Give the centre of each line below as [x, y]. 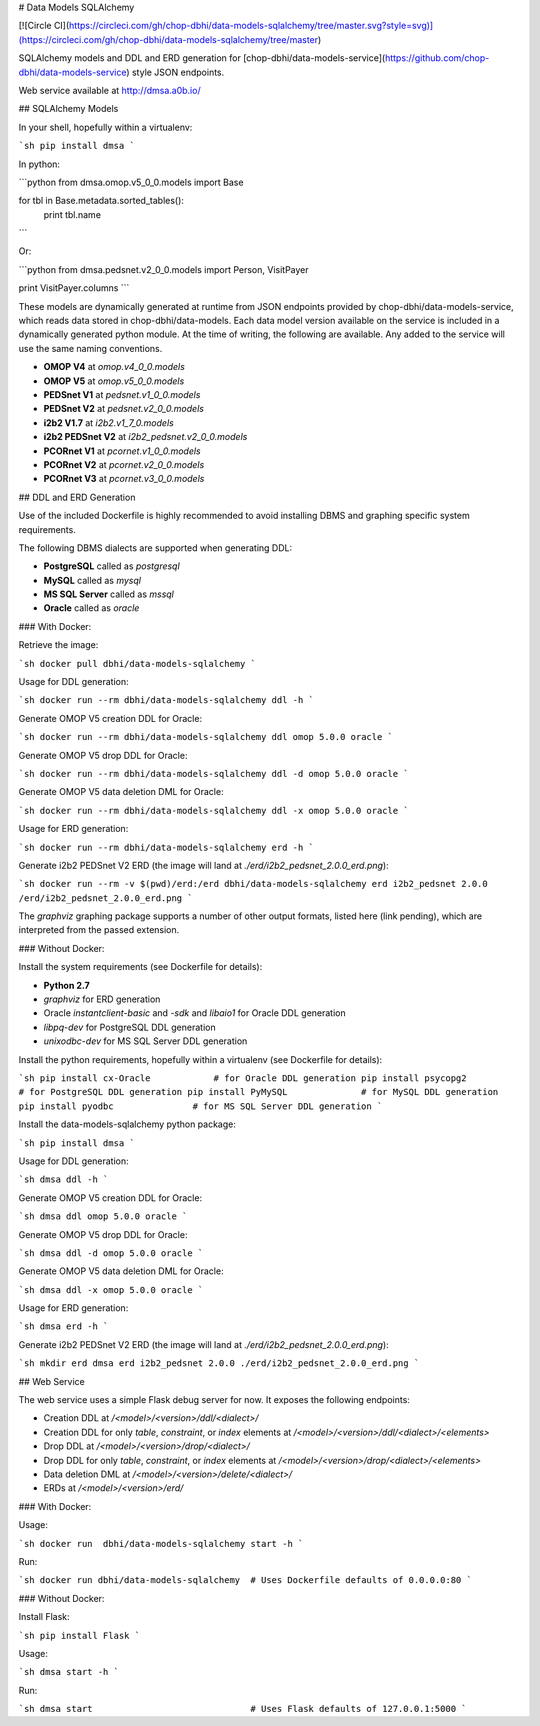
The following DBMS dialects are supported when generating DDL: [155, 547]
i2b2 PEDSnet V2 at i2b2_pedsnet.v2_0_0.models [145, 437]
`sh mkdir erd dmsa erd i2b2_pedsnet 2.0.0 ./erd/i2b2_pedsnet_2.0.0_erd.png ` [219, 1363]
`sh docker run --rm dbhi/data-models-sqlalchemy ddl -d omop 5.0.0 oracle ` [213, 773]
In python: [39, 164]
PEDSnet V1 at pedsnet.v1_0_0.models [122, 394]
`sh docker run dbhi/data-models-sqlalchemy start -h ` [161, 1543]
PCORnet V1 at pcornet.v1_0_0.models [122, 451]
